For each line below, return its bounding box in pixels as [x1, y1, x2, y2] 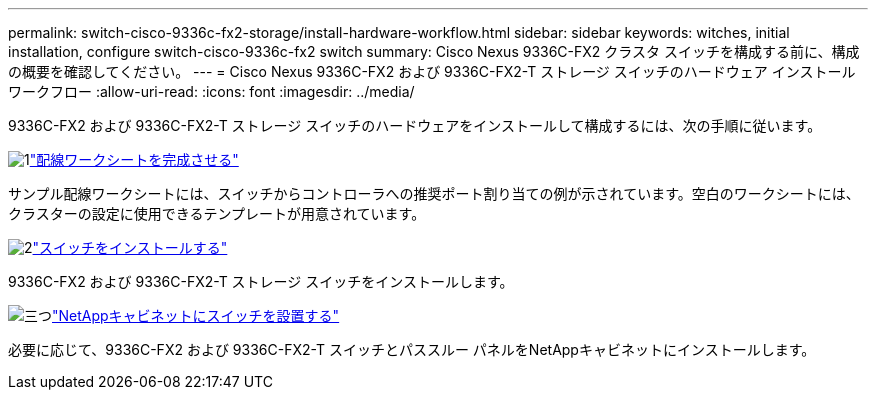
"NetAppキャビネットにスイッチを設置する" [52, 307, 340, 324]
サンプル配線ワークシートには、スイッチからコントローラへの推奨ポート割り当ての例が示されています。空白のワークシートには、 [8, 185, 860, 202]
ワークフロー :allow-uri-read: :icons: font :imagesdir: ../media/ [8, 83, 415, 100]
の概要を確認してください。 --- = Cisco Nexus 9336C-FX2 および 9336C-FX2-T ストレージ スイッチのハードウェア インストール [8, 63, 856, 80]
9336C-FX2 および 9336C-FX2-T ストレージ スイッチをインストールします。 [8, 273, 514, 290]
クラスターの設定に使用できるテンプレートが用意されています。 [8, 205, 426, 222]
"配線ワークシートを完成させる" [29, 151, 239, 168]
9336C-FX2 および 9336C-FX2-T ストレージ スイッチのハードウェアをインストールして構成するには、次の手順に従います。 [8, 117, 822, 134]
